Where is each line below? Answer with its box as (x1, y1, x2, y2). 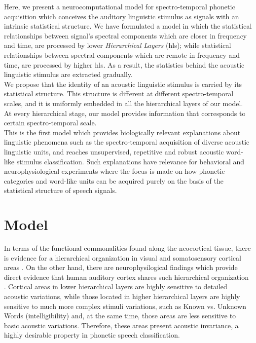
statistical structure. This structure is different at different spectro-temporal (4, 88, 234, 99)
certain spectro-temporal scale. (4, 117, 97, 128)
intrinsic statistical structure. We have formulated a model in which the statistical (4, 21, 252, 31)
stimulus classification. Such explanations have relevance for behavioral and (16, 156, 245, 166)
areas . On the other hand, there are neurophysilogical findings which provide (4, 262, 238, 272)
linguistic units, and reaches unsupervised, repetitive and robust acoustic (4, 146, 224, 156)
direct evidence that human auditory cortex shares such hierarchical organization (4, 271, 249, 282)
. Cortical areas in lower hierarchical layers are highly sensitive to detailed (4, 281, 227, 292)
